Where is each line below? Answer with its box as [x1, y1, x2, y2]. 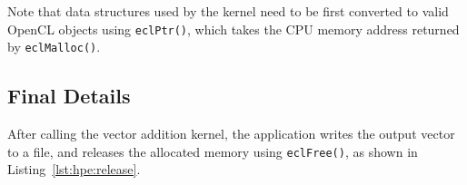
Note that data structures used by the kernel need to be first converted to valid [7, 2, 449, 20]
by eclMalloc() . [7, 37, 101, 56]
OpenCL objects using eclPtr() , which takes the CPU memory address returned [7, 19, 460, 38]
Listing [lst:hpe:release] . [7, 160, 141, 179]
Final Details [7, 82, 131, 110]
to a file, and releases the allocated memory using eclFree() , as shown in [7, 141, 418, 161]
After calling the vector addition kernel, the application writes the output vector [7, 124, 455, 143]
